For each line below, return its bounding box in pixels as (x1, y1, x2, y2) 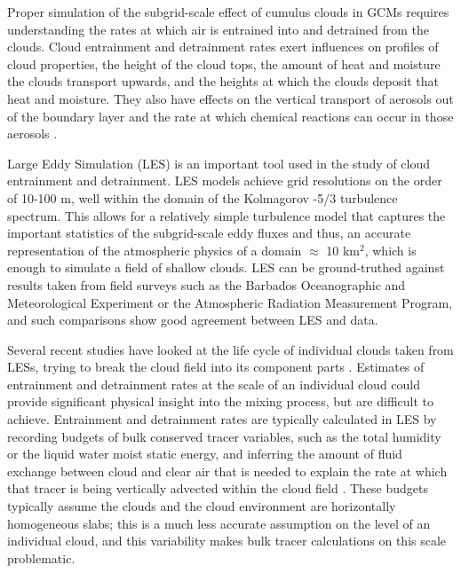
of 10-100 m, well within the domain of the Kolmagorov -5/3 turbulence (7, 188, 398, 207)
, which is (364, 240, 417, 259)
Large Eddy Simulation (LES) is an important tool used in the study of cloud (7, 153, 430, 172)
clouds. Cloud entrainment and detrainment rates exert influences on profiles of (7, 37, 439, 56)
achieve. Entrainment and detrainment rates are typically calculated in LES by (7, 410, 437, 428)
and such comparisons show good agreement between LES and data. (7, 310, 378, 329)
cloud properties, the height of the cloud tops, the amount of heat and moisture (7, 54, 441, 73)
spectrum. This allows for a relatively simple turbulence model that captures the (7, 206, 446, 224)
